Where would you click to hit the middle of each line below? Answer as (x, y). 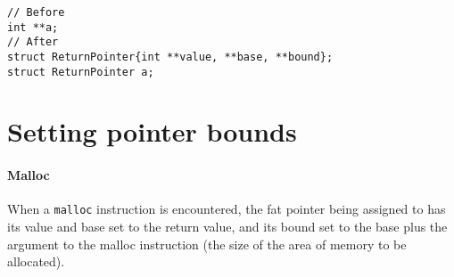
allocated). (36, 261)
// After (33, 42)
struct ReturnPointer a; (81, 72)
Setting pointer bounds (152, 131)
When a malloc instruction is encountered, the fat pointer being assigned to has (227, 209)
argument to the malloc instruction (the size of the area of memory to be (207, 244)
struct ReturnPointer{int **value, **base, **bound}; (170, 57)
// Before (36, 12)
